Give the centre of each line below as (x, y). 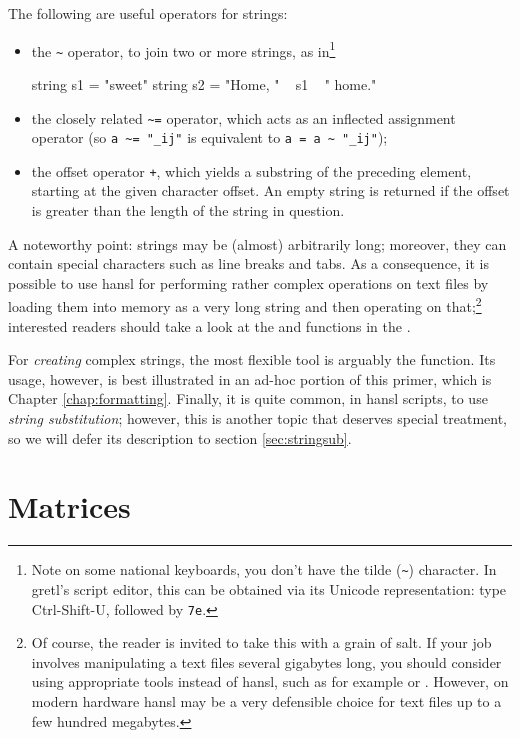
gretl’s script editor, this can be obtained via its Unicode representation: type (269, 589)
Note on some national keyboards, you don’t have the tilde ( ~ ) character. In (264, 569)
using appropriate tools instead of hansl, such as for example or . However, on (270, 681)
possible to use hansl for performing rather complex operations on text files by (248, 282)
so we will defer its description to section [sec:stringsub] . (180, 437)
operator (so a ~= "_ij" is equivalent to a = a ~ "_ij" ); (209, 137)
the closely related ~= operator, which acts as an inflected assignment (243, 117)
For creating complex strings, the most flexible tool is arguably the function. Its (252, 359)
